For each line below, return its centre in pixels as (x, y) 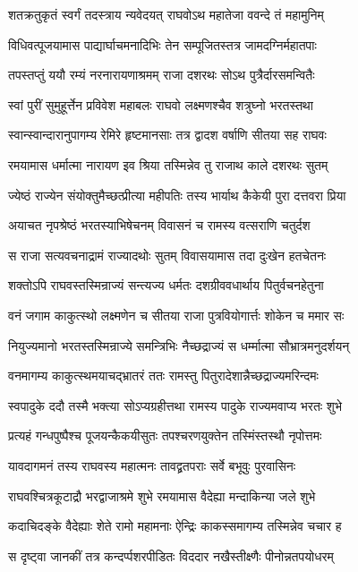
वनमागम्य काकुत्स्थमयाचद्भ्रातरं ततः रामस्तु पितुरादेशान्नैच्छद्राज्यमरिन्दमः (163, 376)
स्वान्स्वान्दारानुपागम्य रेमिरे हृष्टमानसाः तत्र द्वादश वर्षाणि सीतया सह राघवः (167, 135)
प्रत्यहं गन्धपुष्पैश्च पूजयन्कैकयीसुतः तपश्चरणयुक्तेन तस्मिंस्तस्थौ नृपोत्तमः (165, 435)
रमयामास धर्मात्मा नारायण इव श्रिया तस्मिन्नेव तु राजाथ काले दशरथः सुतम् (168, 164)
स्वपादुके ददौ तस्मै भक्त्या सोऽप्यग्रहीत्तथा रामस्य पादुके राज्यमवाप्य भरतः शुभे (175, 405)
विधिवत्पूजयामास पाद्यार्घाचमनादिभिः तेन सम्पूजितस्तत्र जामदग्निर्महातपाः (162, 44)
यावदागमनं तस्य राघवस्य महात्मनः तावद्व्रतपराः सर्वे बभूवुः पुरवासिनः (152, 465)
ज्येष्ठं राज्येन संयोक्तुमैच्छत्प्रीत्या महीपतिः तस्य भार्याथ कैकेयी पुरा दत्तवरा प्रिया (177, 195)
